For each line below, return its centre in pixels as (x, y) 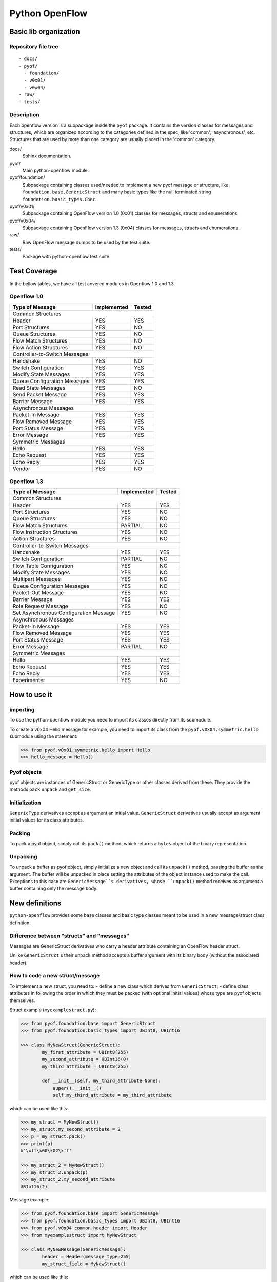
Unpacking (24, 856)
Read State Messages (39, 388)
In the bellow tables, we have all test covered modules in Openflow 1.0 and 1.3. (92, 283)
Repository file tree (34, 46)
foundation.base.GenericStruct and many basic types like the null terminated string (117, 192)
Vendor (22, 468)
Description (24, 115)
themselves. (22, 1000)
